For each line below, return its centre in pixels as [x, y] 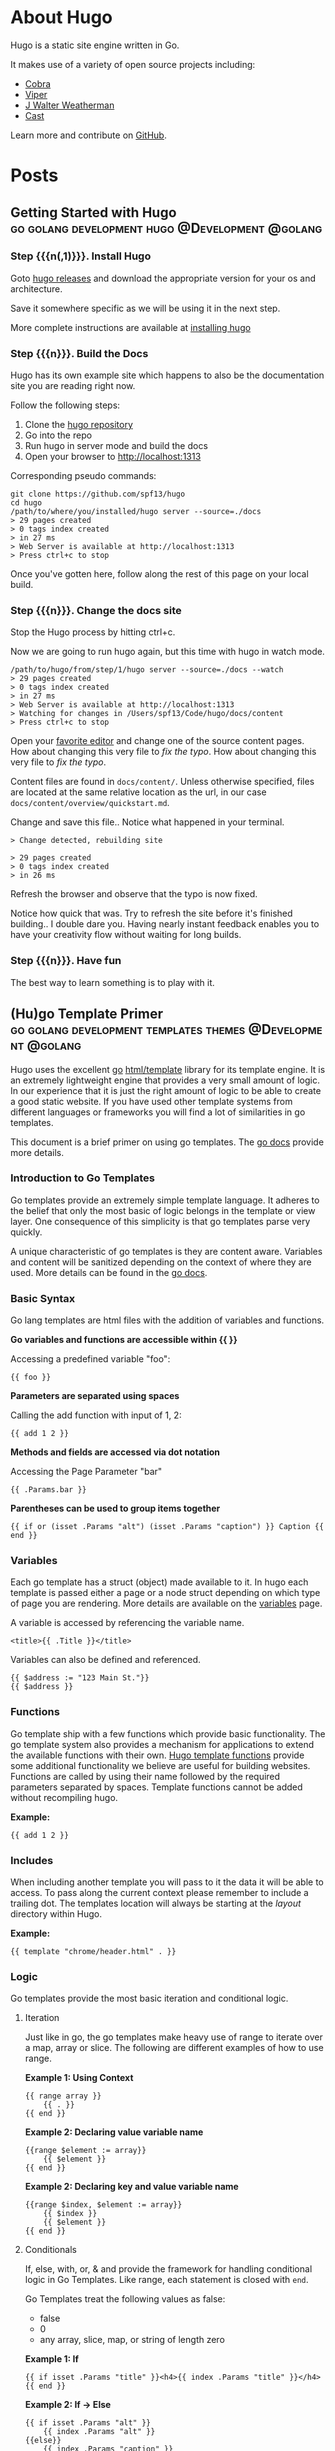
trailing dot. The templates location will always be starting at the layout [156, 1903]
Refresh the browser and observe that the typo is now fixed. [134, 894]
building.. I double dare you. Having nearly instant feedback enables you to [165, 924]
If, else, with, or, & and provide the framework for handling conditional [168, 2269]
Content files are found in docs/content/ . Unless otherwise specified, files [162, 782]
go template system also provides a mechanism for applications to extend [162, 1744]
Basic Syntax [43, 1298]
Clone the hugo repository [78, 425]
